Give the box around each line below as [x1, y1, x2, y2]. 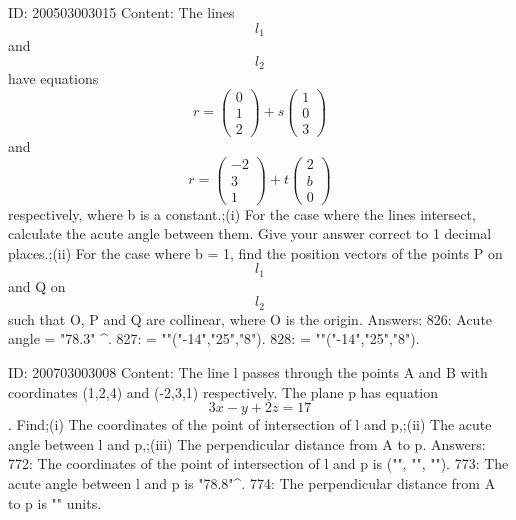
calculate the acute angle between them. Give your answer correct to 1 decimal [8, 223, 492, 244]
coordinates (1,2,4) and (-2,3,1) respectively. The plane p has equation [8, 381, 439, 402]
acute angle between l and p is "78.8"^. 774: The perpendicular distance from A [8, 473, 496, 494]
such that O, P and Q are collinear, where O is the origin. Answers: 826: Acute [8, 308, 493, 329]
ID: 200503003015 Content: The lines [8, 2, 235, 22]
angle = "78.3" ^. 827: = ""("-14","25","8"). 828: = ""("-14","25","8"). [8, 328, 420, 349]
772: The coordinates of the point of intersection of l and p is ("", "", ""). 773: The [8, 453, 509, 474]
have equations [8, 68, 99, 89]
